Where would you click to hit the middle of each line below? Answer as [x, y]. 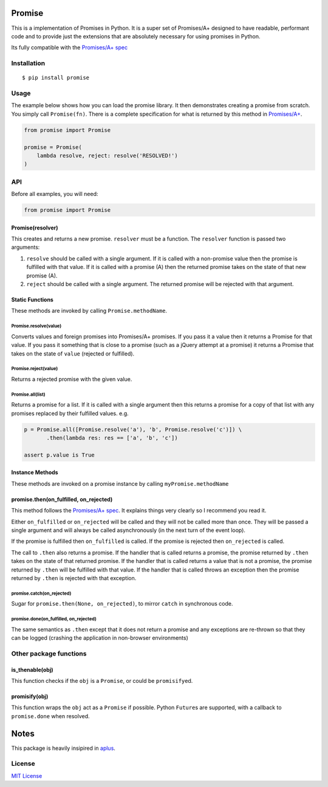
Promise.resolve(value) [36, 326]
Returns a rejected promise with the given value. [72, 379]
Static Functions [32, 299]
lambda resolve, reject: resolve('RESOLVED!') [108, 156]
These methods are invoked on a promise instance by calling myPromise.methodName [120, 483]
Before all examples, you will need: [55, 194]
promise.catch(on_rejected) [41, 593]
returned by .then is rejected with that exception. [74, 578]
